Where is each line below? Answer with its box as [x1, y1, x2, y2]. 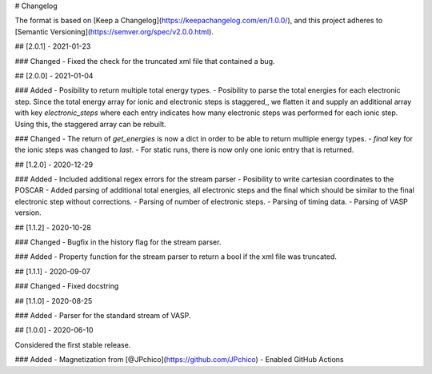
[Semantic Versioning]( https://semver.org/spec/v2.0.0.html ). [14, 26, 214, 36]
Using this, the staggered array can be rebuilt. [14, 119, 167, 129]
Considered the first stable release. [14, 340, 131, 349]
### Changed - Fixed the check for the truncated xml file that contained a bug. [14, 56, 275, 66]
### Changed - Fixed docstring [14, 281, 119, 291]
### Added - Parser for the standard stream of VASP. [14, 310, 191, 320]
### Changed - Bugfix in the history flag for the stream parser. [14, 237, 222, 247]
